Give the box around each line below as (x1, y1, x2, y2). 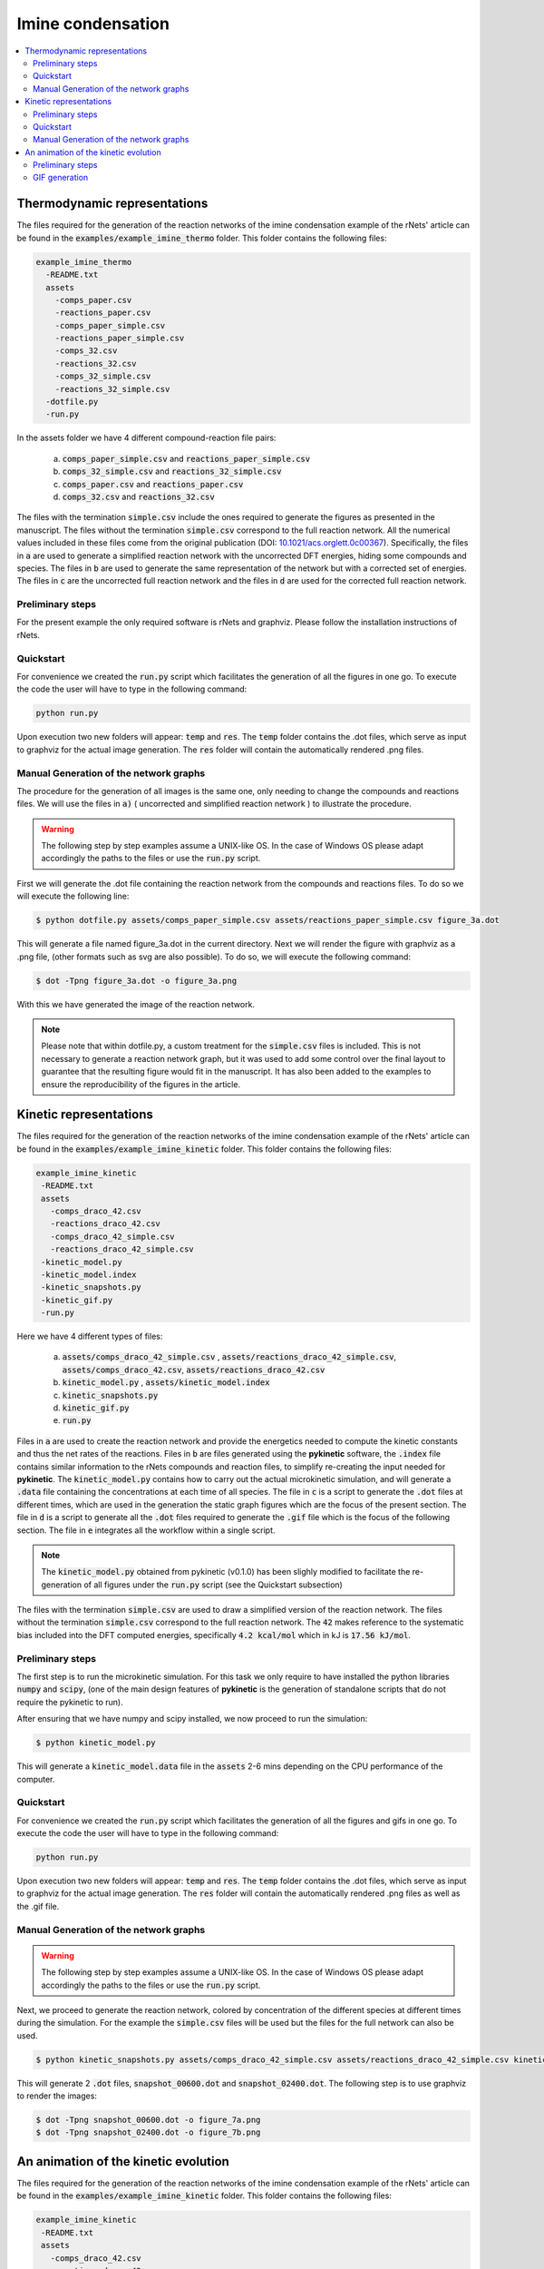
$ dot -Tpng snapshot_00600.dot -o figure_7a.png (35, 2115, 261, 2126)
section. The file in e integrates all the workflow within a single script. (16, 1525, 276, 1536)
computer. (16, 1773, 55, 1784)
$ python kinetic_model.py (35, 1738, 156, 1748)
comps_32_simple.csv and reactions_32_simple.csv (62, 466, 282, 476)
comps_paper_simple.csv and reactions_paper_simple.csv (62, 453, 311, 464)
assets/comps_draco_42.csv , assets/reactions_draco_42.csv (62, 1364, 325, 1375)
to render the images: (16, 2090, 97, 2101)
